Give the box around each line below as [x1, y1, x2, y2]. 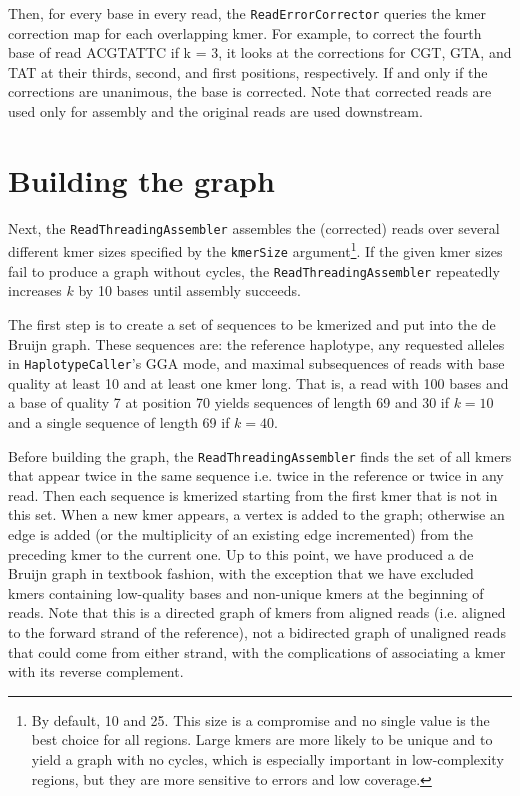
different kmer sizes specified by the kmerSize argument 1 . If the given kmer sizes [8, 238, 503, 262]
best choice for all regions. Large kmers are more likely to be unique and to [31, 729, 493, 750]
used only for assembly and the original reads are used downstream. [8, 101, 423, 122]
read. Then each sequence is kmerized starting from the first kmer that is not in [8, 484, 498, 505]
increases [8, 280, 62, 301]
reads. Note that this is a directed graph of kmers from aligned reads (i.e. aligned [8, 602, 506, 623]
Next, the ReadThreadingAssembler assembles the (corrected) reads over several [8, 217, 500, 238]
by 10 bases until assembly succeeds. [78, 280, 301, 301]
